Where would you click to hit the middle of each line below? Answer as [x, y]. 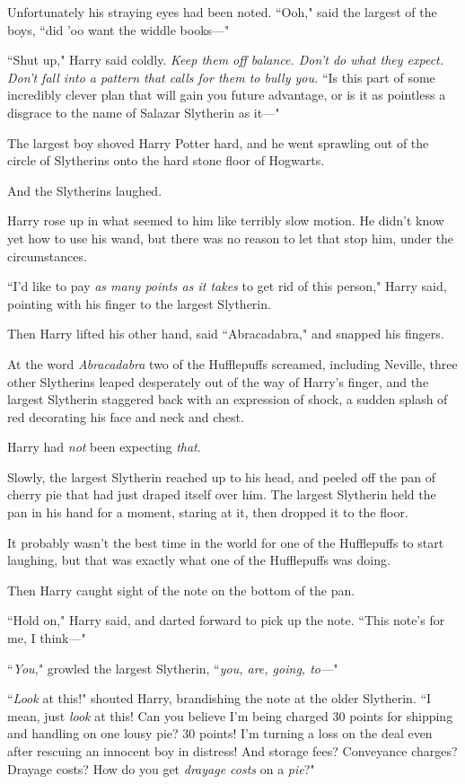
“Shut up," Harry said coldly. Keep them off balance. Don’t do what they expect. [226, 60]
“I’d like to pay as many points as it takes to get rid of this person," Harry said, [227, 286]
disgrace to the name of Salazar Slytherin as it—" [144, 112]
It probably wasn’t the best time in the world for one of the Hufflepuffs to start [226, 542]
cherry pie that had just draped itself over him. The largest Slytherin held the [222, 494]
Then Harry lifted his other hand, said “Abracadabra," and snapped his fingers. [226, 334]
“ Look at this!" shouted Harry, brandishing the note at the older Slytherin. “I [219, 698]
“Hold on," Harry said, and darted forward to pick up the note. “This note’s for [226, 620]
